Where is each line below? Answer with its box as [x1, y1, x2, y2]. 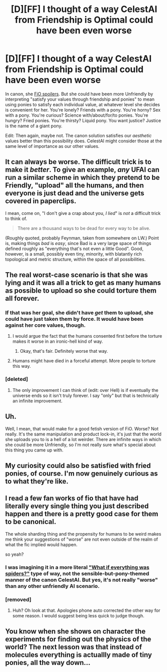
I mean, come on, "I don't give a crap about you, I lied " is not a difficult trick [5, 210, 161, 216]
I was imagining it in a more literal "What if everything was [5, 564, 149, 571]
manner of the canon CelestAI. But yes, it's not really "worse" [5, 576, 158, 583]
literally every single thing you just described [5, 502, 149, 511]
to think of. [5, 215, 27, 221]
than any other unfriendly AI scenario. [5, 582, 100, 589]
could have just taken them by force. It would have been [5, 316, 144, 323]
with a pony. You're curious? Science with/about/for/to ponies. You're [5, 112, 148, 118]
